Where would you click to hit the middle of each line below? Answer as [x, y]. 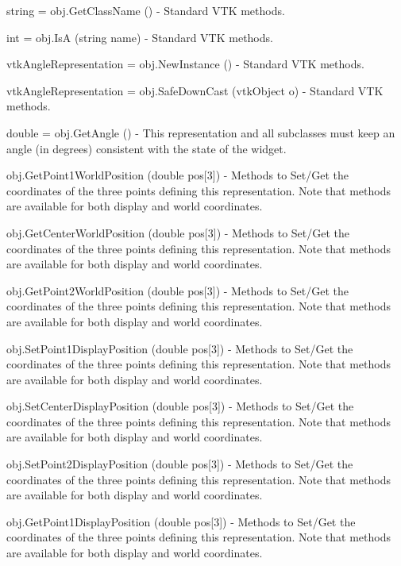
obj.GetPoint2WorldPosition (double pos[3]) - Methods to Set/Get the [178, 290]
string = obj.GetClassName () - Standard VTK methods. [146, 10]
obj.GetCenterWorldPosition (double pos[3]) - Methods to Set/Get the [178, 232]
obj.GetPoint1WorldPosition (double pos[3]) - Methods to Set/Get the [178, 175]
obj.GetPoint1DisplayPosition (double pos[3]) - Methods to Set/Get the [181, 521]
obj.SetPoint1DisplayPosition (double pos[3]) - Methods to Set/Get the [180, 348]
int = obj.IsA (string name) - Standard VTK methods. [140, 37]
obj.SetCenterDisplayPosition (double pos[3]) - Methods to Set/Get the [180, 406]
